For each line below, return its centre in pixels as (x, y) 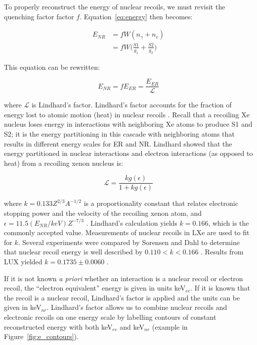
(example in (170, 326)
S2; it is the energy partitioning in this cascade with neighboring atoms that (119, 133)
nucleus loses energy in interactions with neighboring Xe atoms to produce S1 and (128, 124)
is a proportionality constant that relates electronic (161, 203)
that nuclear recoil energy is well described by (73, 252)
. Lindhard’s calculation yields (132, 222)
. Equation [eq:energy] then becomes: (136, 16)
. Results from (222, 252)
